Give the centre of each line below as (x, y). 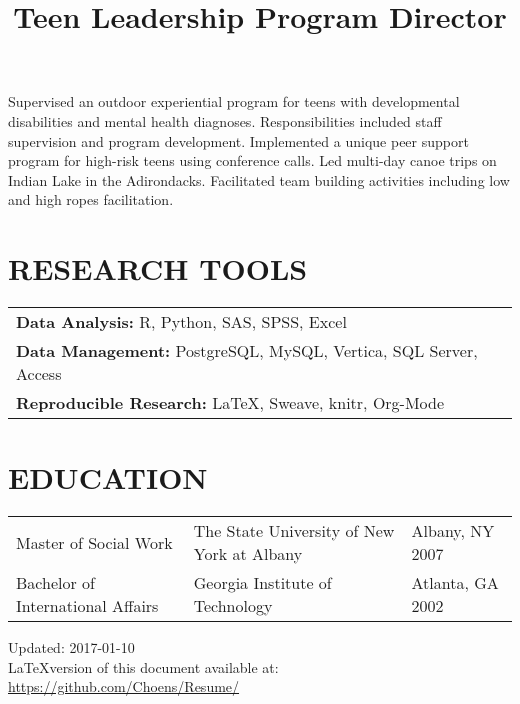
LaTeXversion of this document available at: (143, 666)
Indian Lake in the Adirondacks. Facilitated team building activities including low (259, 179)
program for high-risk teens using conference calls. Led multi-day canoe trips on (252, 160)
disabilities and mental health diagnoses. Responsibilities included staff (225, 120)
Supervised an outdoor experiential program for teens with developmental (234, 101)
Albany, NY (453, 531)
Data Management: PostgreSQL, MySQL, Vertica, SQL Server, (247, 351)
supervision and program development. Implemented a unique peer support (238, 140)
